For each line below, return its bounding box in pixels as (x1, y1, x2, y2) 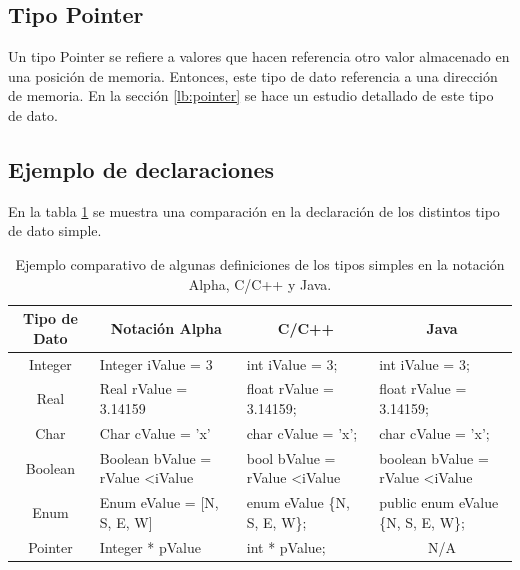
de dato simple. (8, 220, 102, 241)
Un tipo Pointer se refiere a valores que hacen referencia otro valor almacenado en (8, 46, 510, 67)
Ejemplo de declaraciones (8, 153, 275, 184)
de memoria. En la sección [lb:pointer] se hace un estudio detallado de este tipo (8, 85, 494, 106)
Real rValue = (99, 378, 188, 399)
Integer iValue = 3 (99, 353, 213, 374)
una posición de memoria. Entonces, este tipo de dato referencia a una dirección (8, 65, 498, 86)
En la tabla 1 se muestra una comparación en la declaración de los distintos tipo (8, 200, 500, 221)
